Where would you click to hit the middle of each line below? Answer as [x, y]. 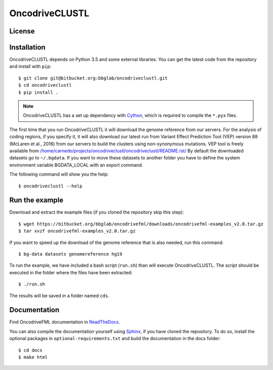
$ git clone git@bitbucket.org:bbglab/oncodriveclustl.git [93, 78]
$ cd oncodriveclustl [45, 85]
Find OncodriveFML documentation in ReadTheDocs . [65, 322]
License [22, 31]
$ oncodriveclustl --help [51, 186]
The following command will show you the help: [59, 174]
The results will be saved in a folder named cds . [59, 296]
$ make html [33, 357]
